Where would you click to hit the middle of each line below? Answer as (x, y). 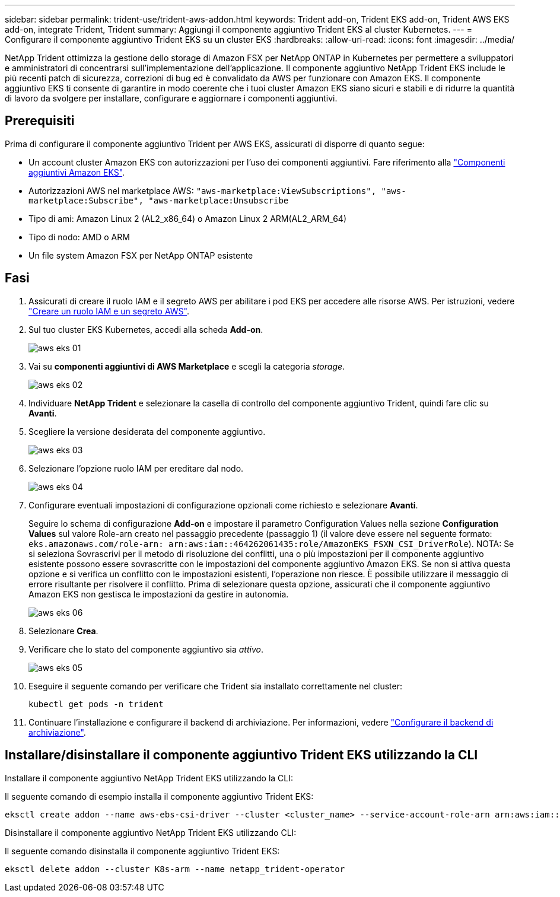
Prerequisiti (40, 121)
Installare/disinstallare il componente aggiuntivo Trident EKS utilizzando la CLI (241, 755)
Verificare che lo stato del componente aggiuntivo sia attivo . (146, 649)
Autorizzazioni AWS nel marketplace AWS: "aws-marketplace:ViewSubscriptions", (203, 190)
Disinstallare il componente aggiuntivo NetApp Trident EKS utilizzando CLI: (151, 832)
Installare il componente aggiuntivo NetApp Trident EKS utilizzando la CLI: (149, 778)
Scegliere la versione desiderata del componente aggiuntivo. (147, 431)
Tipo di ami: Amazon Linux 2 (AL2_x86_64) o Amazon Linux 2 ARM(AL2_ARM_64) (187, 218)
